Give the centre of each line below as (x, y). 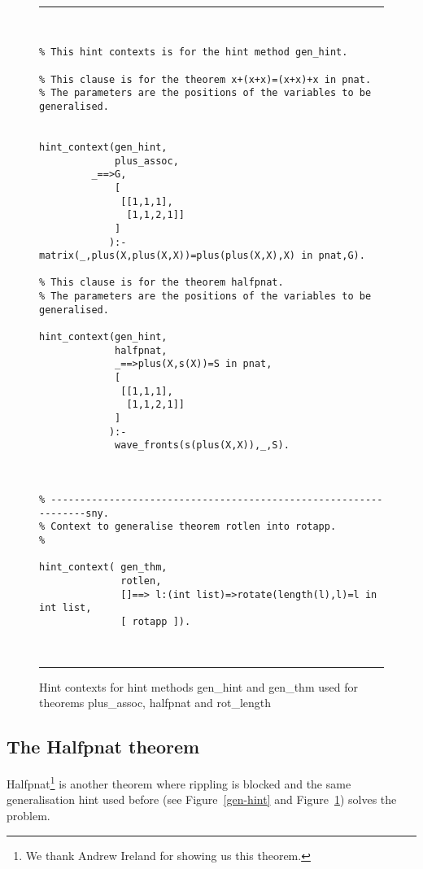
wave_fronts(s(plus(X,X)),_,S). (202, 445)
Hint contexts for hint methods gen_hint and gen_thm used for (198, 686)
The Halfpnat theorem (103, 747)
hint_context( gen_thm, (103, 568)
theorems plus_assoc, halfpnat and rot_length (155, 703)
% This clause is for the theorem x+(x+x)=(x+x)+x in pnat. (205, 79)
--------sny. (74, 513)
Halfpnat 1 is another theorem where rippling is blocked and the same (179, 782)
